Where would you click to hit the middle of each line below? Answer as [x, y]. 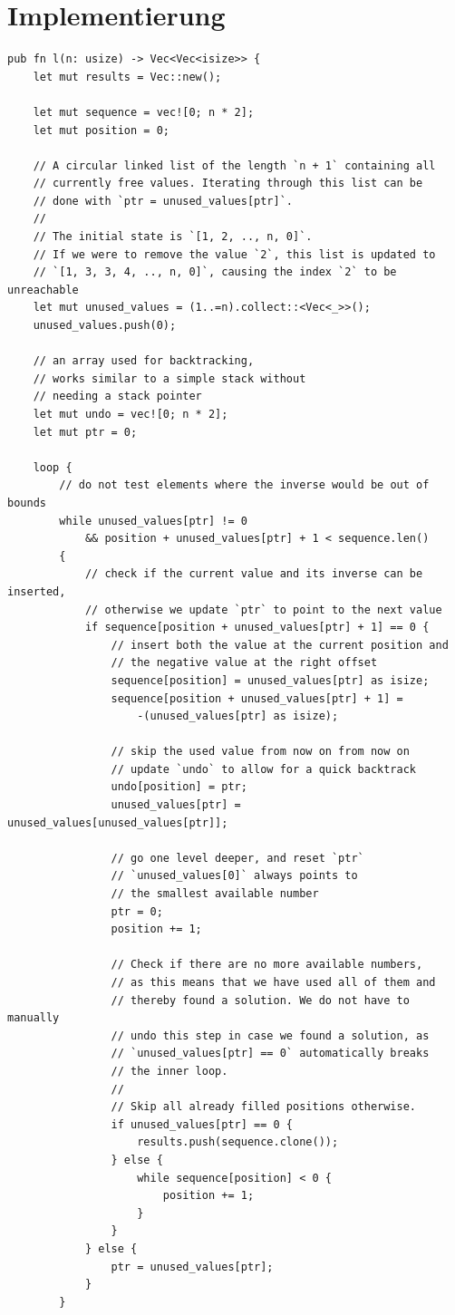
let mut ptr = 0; [85, 432]
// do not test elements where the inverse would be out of [244, 485]
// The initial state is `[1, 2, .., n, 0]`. [173, 237]
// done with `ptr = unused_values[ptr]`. [163, 201]
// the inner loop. [169, 1071]
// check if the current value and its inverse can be [254, 574]
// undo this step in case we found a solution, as [270, 1035]
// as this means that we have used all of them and [273, 982]
